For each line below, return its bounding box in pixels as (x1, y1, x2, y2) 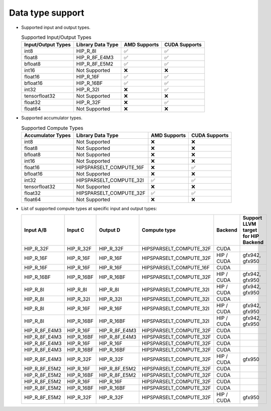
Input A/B (24, 227, 47, 234)
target (243, 227, 257, 234)
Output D (99, 227, 120, 234)
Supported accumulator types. (21, 115, 83, 121)
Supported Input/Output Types (21, 34, 92, 41)
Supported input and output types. (21, 24, 91, 30)
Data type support (9, 7, 85, 18)
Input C (67, 227, 85, 234)
